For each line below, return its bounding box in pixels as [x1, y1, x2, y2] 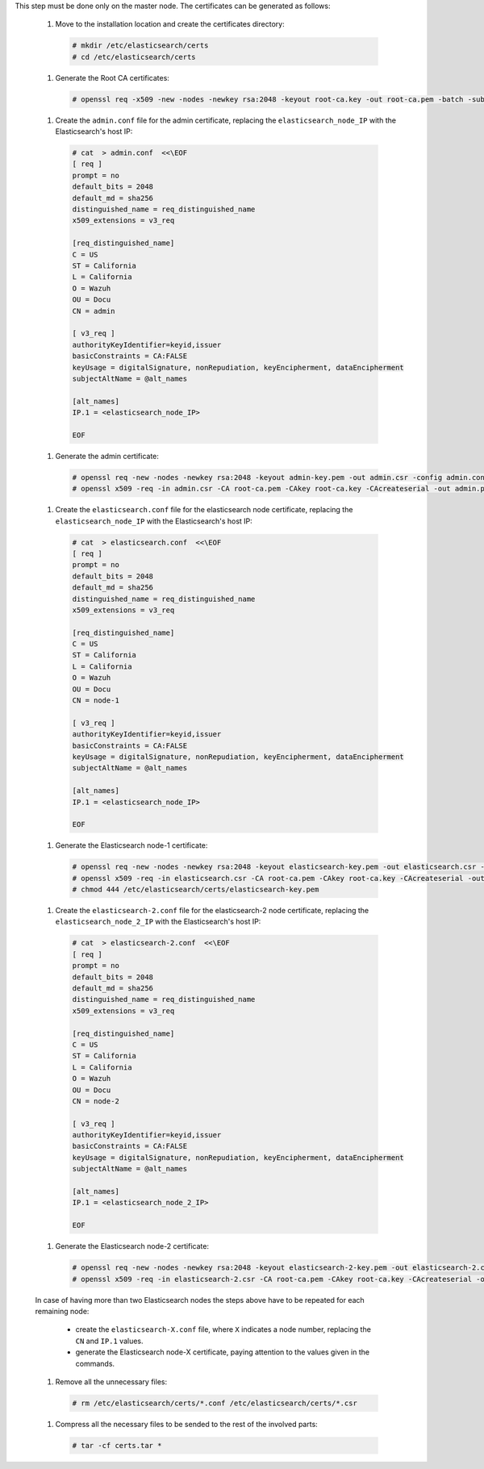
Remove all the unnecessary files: [55, 1376, 168, 1387]
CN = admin [72, 307, 115, 315]
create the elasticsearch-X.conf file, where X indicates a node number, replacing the [75, 1325, 371, 1334]
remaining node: [35, 1306, 90, 1316]
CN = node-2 [72, 1096, 120, 1105]
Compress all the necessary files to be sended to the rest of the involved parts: [55, 1419, 318, 1429]
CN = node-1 [72, 696, 120, 705]
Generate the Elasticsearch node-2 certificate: [55, 1242, 210, 1251]
